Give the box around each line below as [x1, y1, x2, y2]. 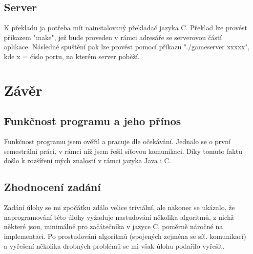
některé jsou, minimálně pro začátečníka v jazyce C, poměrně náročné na [4, 221, 223, 232]
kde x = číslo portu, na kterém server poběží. [4, 51, 140, 61]
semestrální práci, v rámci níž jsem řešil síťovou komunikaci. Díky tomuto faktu [4, 146, 242, 156]
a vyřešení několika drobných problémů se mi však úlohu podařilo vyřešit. [4, 240, 225, 251]
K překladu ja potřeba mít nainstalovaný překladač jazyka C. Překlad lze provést [4, 22, 247, 33]
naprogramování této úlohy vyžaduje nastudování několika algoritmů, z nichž [4, 212, 234, 222]
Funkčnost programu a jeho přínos [4, 113, 181, 128]
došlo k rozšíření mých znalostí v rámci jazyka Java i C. [4, 155, 171, 166]
